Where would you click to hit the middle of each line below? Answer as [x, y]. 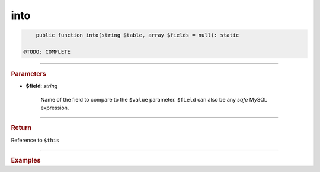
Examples [26, 160]
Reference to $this [35, 140]
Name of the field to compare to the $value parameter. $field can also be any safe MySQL [154, 99]
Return [21, 128]
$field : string [42, 86]
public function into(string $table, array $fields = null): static [137, 35]
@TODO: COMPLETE [47, 51]
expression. [55, 108]
